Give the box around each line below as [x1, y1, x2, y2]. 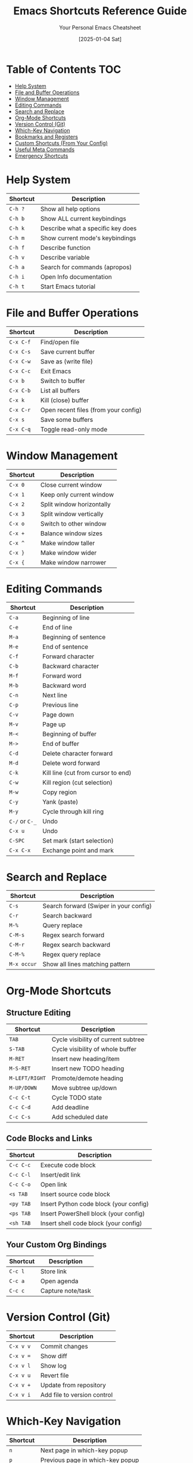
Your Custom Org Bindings [6, 1239, 107, 1249]
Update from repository [41, 1381, 106, 1389]
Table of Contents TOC [6, 63, 122, 76]
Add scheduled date [51, 1113, 108, 1121]
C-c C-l [9, 1171, 31, 1178]
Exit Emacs [41, 367, 71, 375]
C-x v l [9, 1362, 31, 1369]
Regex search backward [42, 941, 110, 949]
